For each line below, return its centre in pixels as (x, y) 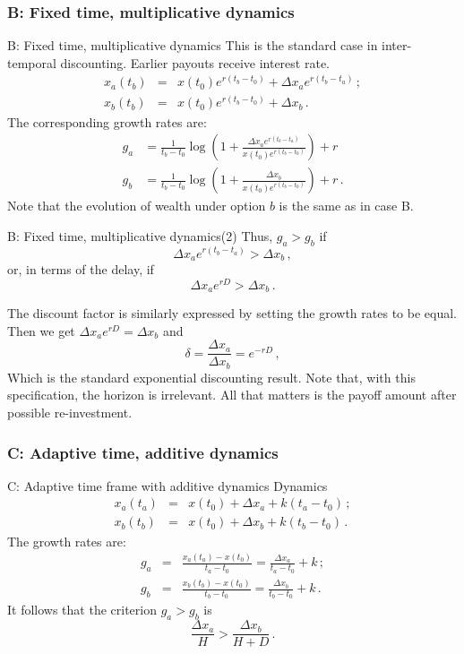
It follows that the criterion (82, 610)
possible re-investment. (70, 413)
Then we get (41, 330)
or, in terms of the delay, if (81, 269)
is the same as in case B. (346, 206)
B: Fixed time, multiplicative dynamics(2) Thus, (140, 235)
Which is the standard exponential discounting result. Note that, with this (211, 377)
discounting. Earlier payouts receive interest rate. (195, 62)
